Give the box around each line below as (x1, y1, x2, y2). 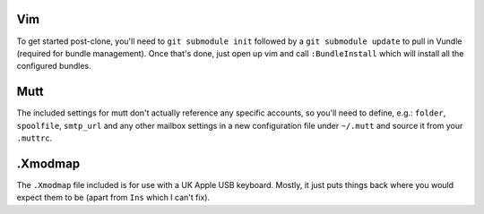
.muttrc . (16, 133, 53, 143)
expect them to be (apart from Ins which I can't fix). (16, 193, 211, 203)
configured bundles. (16, 61, 91, 72)
